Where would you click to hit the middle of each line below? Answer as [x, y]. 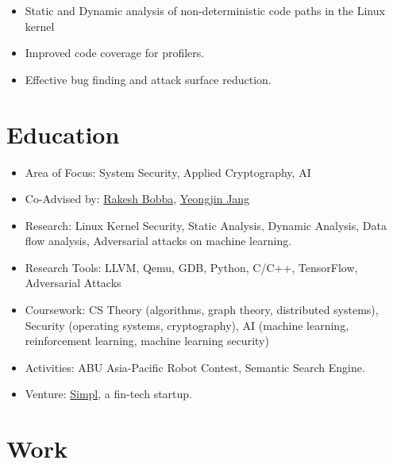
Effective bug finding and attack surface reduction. [148, 79]
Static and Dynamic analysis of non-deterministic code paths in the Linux [205, 10]
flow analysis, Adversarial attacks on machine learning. [158, 241]
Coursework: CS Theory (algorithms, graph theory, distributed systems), [202, 310]
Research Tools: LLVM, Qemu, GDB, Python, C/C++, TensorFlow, [191, 267]
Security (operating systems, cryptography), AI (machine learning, [187, 325]
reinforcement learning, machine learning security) [147, 341]
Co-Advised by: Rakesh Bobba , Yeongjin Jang [137, 199]
